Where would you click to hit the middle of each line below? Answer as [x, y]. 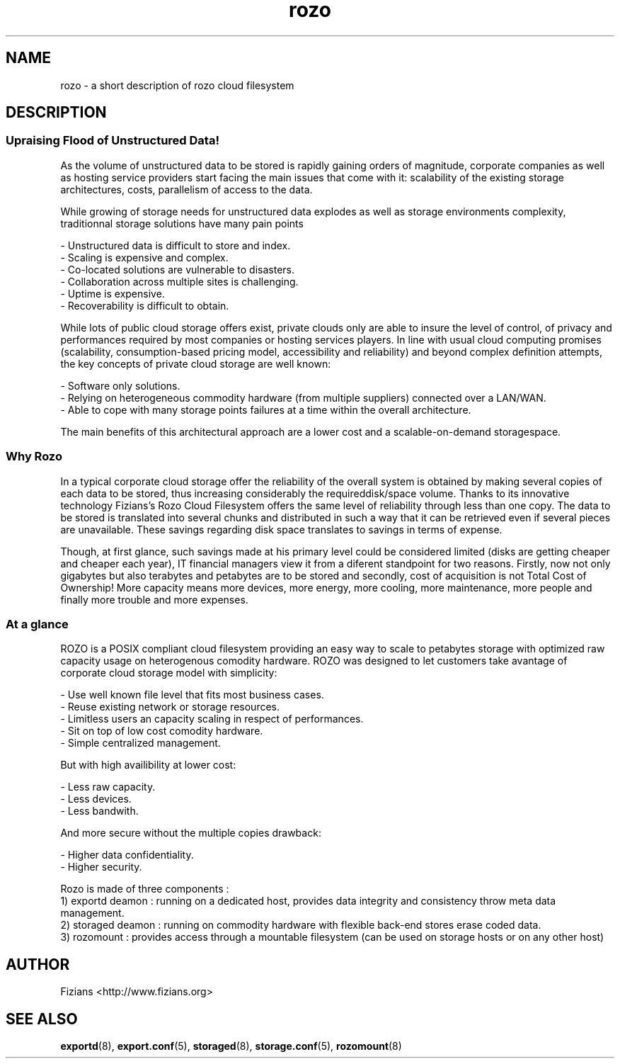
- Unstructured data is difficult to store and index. [176, 245]
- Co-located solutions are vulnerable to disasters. [177, 269]
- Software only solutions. [120, 385]
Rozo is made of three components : [145, 889]
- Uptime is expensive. [113, 293]
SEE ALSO [42, 1019]
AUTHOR [38, 964]
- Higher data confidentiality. [127, 855]
